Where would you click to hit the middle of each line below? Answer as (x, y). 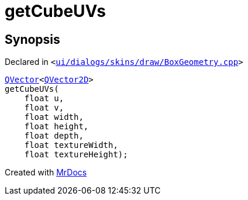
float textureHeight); (76, 155)
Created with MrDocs (46, 173)
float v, (44, 108)
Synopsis (32, 39)
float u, (44, 99)
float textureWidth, (71, 145)
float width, (54, 117)
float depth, (54, 136)
